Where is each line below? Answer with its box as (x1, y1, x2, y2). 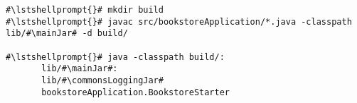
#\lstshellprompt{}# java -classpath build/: (6, 51, 225, 62)
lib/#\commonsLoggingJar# (41, 75, 164, 85)
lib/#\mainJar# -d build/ (6, 28, 128, 39)
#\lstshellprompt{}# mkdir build (6, 5, 164, 15)
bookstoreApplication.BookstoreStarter (41, 87, 230, 97)
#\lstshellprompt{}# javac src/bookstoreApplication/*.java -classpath (6, 16, 352, 27)
